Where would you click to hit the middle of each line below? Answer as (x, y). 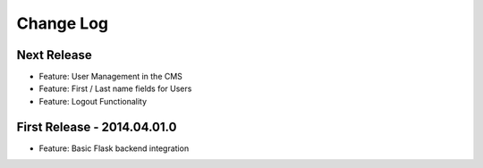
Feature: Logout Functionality (93, 101)
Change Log (63, 23)
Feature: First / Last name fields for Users (115, 88)
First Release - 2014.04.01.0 (97, 126)
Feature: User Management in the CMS (111, 77)
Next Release (55, 55)
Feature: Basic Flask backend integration (114, 148)
